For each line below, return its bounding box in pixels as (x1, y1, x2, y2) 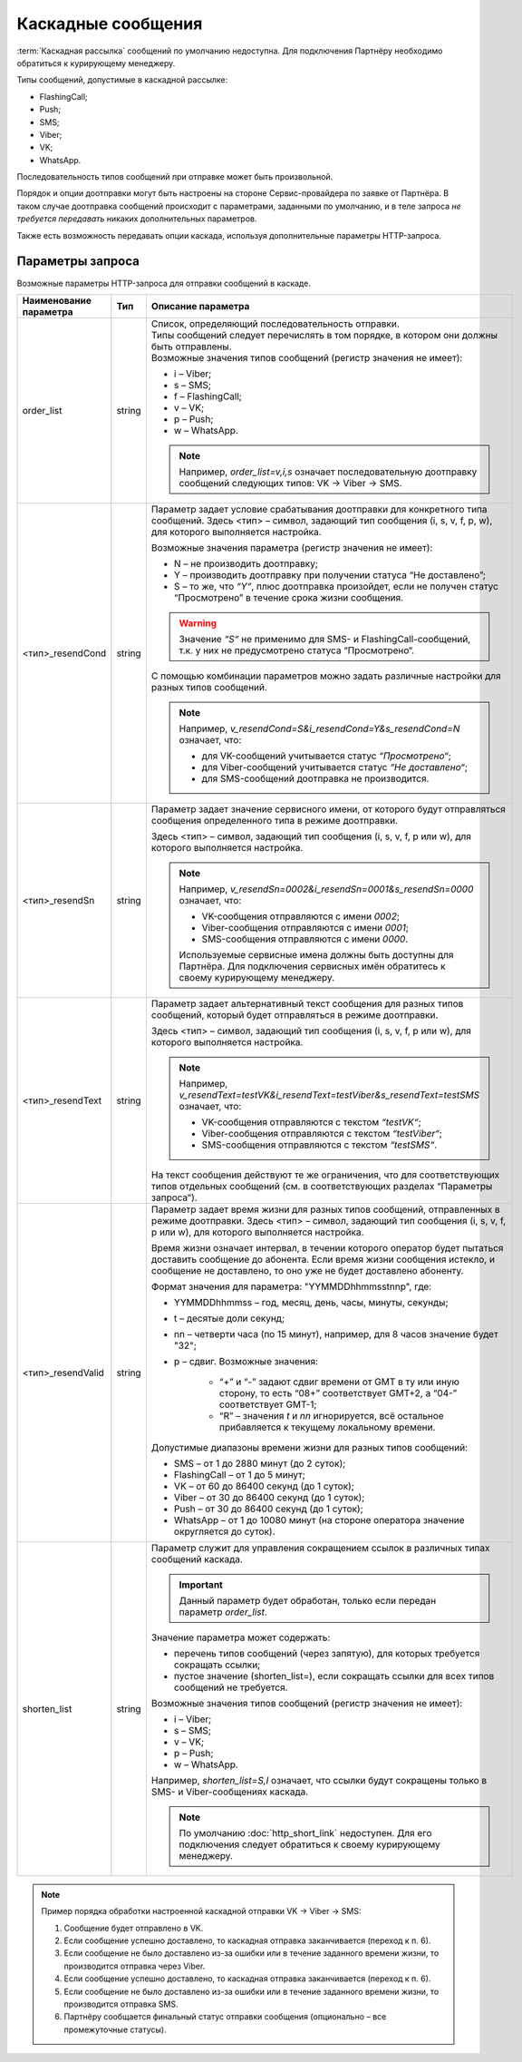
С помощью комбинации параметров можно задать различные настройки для (150, 669, 502, 682)
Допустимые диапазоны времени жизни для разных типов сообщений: (150, 1441, 469, 1453)
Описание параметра (150, 299, 250, 312)
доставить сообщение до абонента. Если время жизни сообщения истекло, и (150, 1253, 496, 1266)
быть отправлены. (150, 340, 232, 353)
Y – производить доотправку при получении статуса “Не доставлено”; (173, 568, 487, 581)
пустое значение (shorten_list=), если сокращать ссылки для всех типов (173, 1669, 495, 1682)
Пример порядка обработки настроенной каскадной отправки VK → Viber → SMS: (41, 1906, 362, 1917)
